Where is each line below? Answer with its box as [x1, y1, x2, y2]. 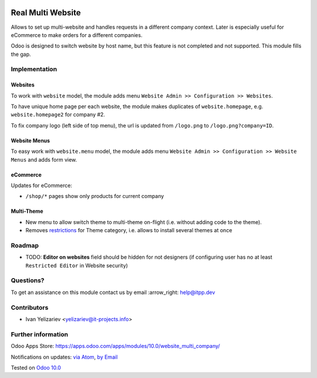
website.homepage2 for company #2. [11, 111, 106, 118]
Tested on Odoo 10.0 [11, 364, 61, 371]
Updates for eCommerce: [11, 182, 73, 189]
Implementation [11, 65, 58, 73]
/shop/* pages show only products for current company [25, 193, 164, 200]
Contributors [11, 303, 49, 312]
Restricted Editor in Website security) [25, 262, 129, 269]
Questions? [11, 276, 45, 285]
